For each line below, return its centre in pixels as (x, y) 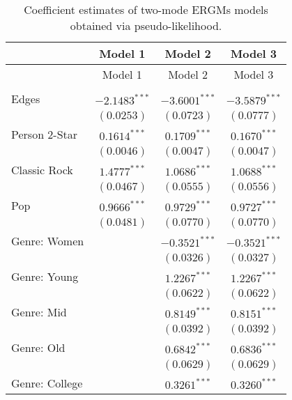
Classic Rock (42, 170)
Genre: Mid (39, 312)
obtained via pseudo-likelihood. (146, 25)
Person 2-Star (45, 134)
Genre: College (47, 383)
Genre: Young (45, 276)
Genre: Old (38, 347)
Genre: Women (48, 241)
